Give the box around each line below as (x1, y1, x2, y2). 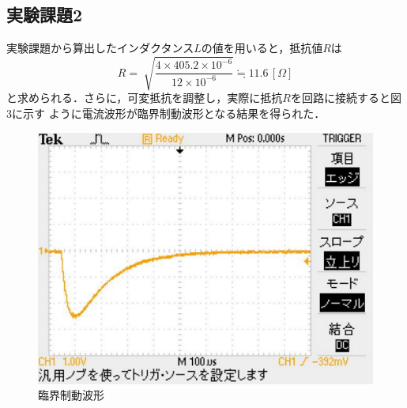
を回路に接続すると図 (290, 89, 401, 106)
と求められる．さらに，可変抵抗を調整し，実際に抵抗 (6, 89, 283, 106)
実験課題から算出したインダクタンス (6, 40, 194, 56)
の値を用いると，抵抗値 (201, 40, 323, 56)
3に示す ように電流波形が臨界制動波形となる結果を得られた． (6, 104, 326, 121)
